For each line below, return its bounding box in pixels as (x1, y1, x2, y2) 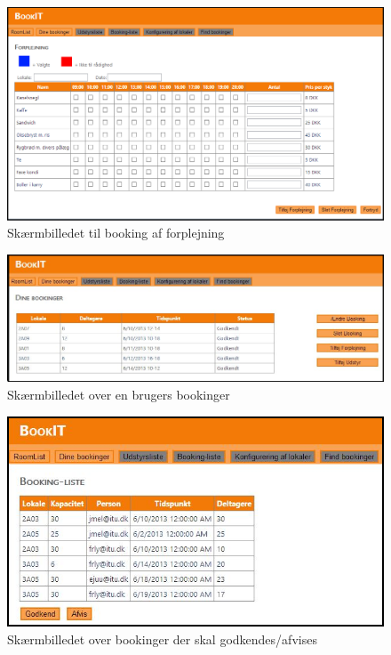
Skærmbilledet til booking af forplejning (7, 223, 225, 242)
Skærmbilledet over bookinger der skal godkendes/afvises (7, 629, 317, 648)
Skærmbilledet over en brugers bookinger (7, 385, 230, 403)
